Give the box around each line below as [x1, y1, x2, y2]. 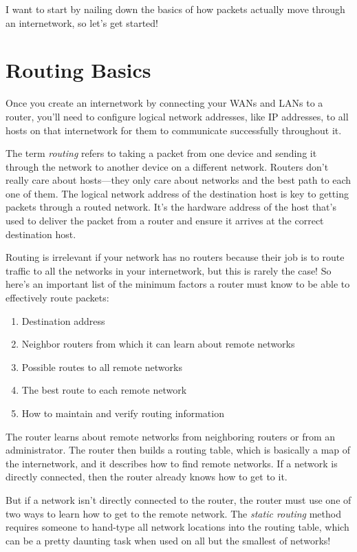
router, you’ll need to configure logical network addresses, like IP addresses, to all [6, 109, 349, 123]
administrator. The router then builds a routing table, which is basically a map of [6, 443, 351, 457]
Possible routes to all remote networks [21, 359, 182, 374]
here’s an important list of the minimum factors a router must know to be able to [6, 277, 350, 291]
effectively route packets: [6, 290, 109, 305]
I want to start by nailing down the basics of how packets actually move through [6, 2, 345, 16]
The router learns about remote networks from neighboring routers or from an [6, 429, 336, 443]
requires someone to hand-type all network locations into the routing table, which [6, 520, 349, 534]
